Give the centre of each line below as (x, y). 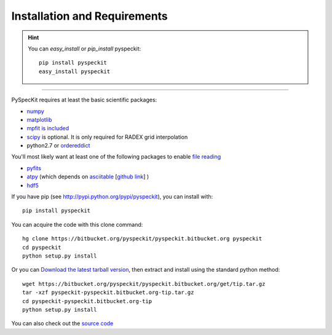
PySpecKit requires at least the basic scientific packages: (84, 100)
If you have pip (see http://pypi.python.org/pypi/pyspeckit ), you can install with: (112, 197)
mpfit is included (48, 128)
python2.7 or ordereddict (58, 146)
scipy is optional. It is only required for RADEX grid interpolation (107, 137)
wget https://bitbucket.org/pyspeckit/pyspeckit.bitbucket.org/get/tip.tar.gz (144, 284)
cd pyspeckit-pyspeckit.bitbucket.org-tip (87, 301)
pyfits (34, 168)
